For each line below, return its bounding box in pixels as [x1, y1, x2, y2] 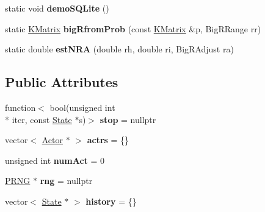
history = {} [85, 194, 137, 207]
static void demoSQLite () [5, 2, 109, 14]
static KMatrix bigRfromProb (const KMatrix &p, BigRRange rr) [5, 22, 261, 35]
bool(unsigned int [49, 101, 115, 113]
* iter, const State [5, 113, 72, 125]
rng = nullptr [40, 174, 93, 187]
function [5, 101, 36, 113]
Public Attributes [5, 72, 118, 91]
